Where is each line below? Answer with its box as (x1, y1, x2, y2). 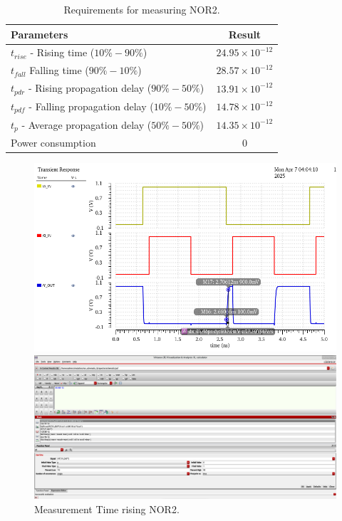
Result (228, 26, 261, 41)
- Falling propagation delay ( (28, 98, 154, 113)
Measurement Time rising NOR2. (34, 501, 180, 516)
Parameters (11, 26, 68, 41)
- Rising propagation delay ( (28, 80, 152, 95)
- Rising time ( (30, 45, 95, 60)
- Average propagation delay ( (21, 117, 152, 132)
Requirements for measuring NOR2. (63, 2, 220, 16)
